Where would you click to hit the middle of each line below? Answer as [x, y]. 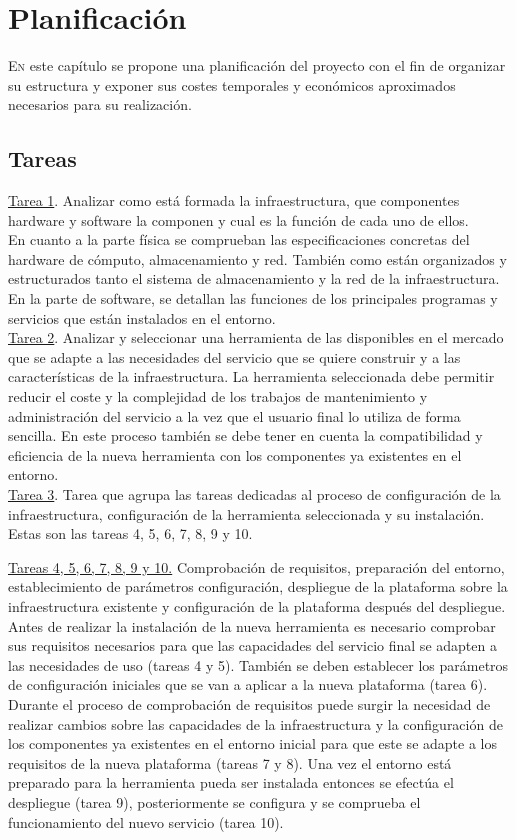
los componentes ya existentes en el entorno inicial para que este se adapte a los [252, 743]
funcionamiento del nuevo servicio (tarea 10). [146, 821]
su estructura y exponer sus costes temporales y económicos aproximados [232, 84]
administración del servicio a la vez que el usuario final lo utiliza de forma [234, 415]
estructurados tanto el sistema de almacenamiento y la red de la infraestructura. [254, 278]
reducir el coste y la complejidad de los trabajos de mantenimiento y [218, 396]
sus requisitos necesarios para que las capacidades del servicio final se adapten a [252, 645]
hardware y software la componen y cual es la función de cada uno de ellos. [238, 219]
